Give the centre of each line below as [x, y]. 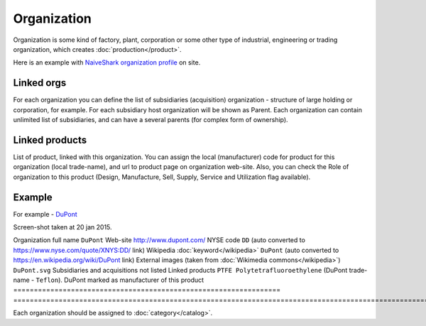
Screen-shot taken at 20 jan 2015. [63, 227]
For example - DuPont [45, 214]
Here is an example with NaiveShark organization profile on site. [107, 63]
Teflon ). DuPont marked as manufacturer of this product [120, 280]
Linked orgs [40, 83]
